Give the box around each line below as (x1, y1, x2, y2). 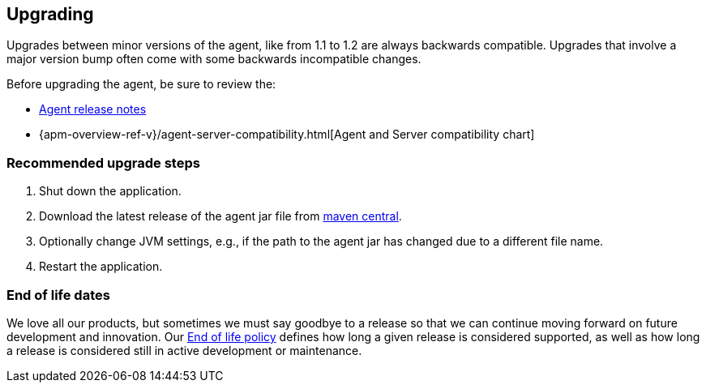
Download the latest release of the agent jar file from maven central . (39, 209, 402, 224)
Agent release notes (39, 102, 147, 117)
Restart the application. (39, 259, 163, 274)
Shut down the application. (39, 184, 182, 199)
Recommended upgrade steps (6, 154, 200, 171)
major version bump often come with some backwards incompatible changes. (6, 52, 421, 66)
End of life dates (6, 286, 110, 303)
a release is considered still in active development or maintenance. (6, 343, 362, 357)
